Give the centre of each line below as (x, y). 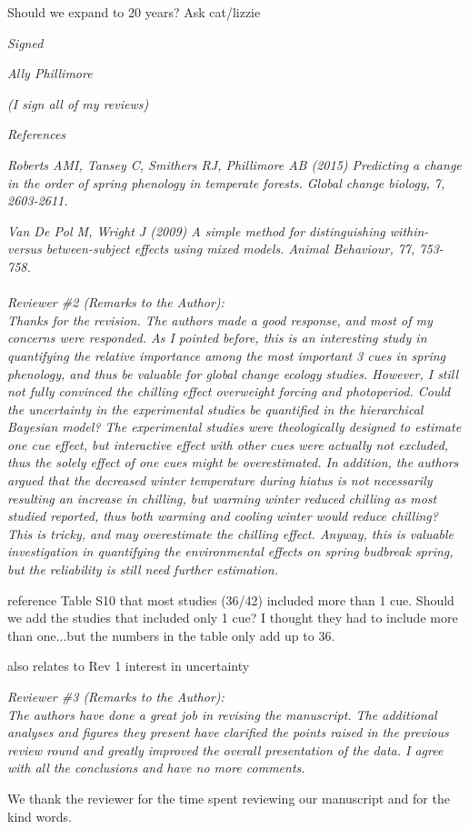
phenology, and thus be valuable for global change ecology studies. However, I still (233, 373)
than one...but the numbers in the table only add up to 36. (171, 635)
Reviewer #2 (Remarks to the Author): (116, 302)
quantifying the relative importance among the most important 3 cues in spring (226, 355)
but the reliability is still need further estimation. (143, 569)
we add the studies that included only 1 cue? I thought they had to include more (233, 618)
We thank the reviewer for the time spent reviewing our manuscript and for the (229, 798)
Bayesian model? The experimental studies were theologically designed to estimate (234, 427)
